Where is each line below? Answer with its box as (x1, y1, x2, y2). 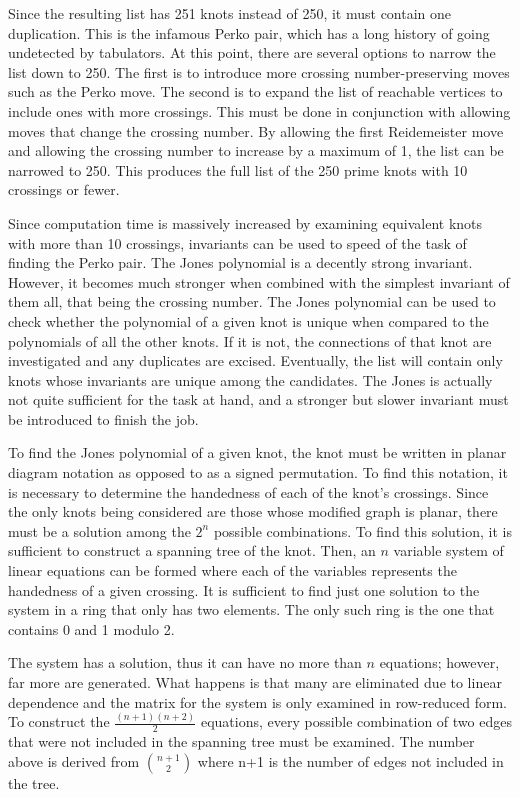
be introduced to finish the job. (8, 408, 199, 429)
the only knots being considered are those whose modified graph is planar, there (8, 501, 498, 522)
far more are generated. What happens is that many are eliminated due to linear (8, 672, 502, 692)
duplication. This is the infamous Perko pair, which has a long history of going (8, 22, 490, 43)
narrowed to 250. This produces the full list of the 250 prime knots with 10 (8, 159, 468, 180)
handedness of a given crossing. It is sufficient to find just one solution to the (8, 579, 480, 600)
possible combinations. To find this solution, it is (213, 520, 512, 541)
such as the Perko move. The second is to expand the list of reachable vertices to (8, 81, 503, 102)
